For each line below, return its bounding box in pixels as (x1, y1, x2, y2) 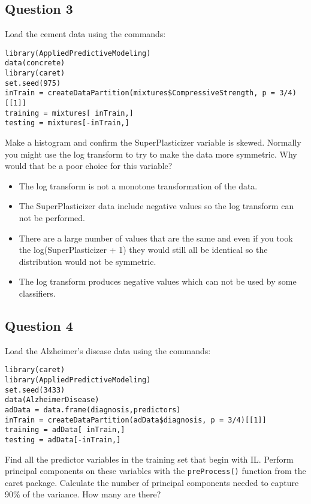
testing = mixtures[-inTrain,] (5, 119, 129, 128)
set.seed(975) (5, 79, 61, 87)
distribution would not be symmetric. (19, 255, 156, 267)
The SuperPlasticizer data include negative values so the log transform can (19, 200, 294, 212)
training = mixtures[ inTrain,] (5, 108, 134, 117)
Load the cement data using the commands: (5, 28, 166, 40)
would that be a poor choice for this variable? (5, 159, 173, 172)
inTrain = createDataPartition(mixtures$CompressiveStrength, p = (5, 89, 276, 98)
